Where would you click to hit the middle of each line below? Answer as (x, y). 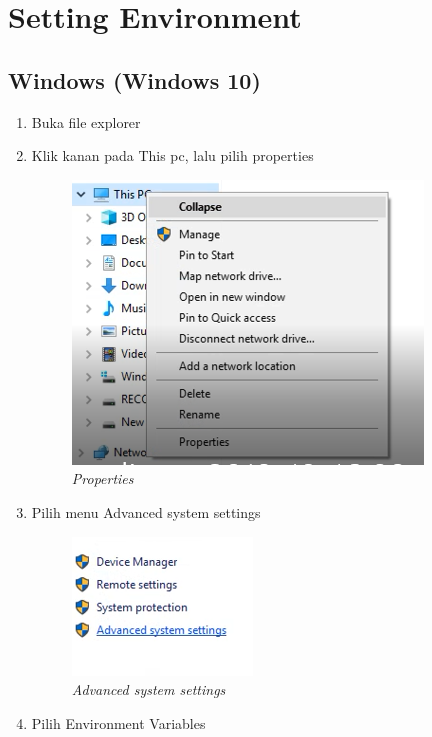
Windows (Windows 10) (134, 79)
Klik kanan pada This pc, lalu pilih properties (172, 155)
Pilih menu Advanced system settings (146, 511)
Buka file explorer (86, 121)
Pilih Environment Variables (118, 722)
